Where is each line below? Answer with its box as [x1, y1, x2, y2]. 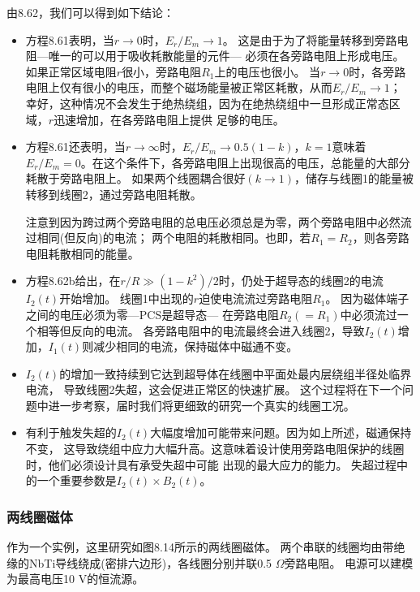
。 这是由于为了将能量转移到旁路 [222, 31, 397, 48]
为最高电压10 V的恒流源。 [6, 570, 144, 587]
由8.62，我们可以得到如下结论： [6, 4, 174, 20]
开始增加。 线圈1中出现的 [59, 290, 194, 307]
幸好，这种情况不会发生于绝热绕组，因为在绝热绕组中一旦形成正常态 [25, 94, 389, 111]
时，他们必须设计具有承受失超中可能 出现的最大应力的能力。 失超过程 [25, 456, 397, 473]
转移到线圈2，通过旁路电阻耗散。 [25, 185, 202, 202]
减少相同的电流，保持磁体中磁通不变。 [93, 338, 298, 355]
